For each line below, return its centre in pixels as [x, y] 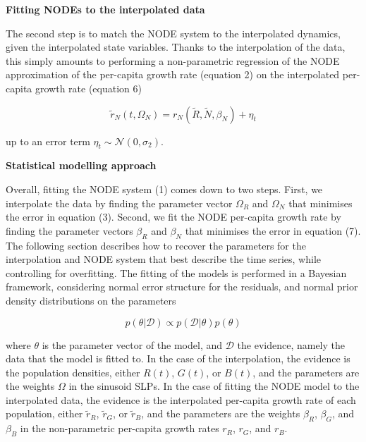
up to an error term [48, 141]
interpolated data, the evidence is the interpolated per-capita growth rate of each [181, 399]
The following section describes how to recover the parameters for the [156, 245]
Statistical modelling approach [81, 165]
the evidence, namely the [291, 344]
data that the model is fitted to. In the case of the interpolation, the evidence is [178, 358]
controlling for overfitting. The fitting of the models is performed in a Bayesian [176, 272]
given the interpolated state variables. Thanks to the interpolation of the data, [176, 47]
